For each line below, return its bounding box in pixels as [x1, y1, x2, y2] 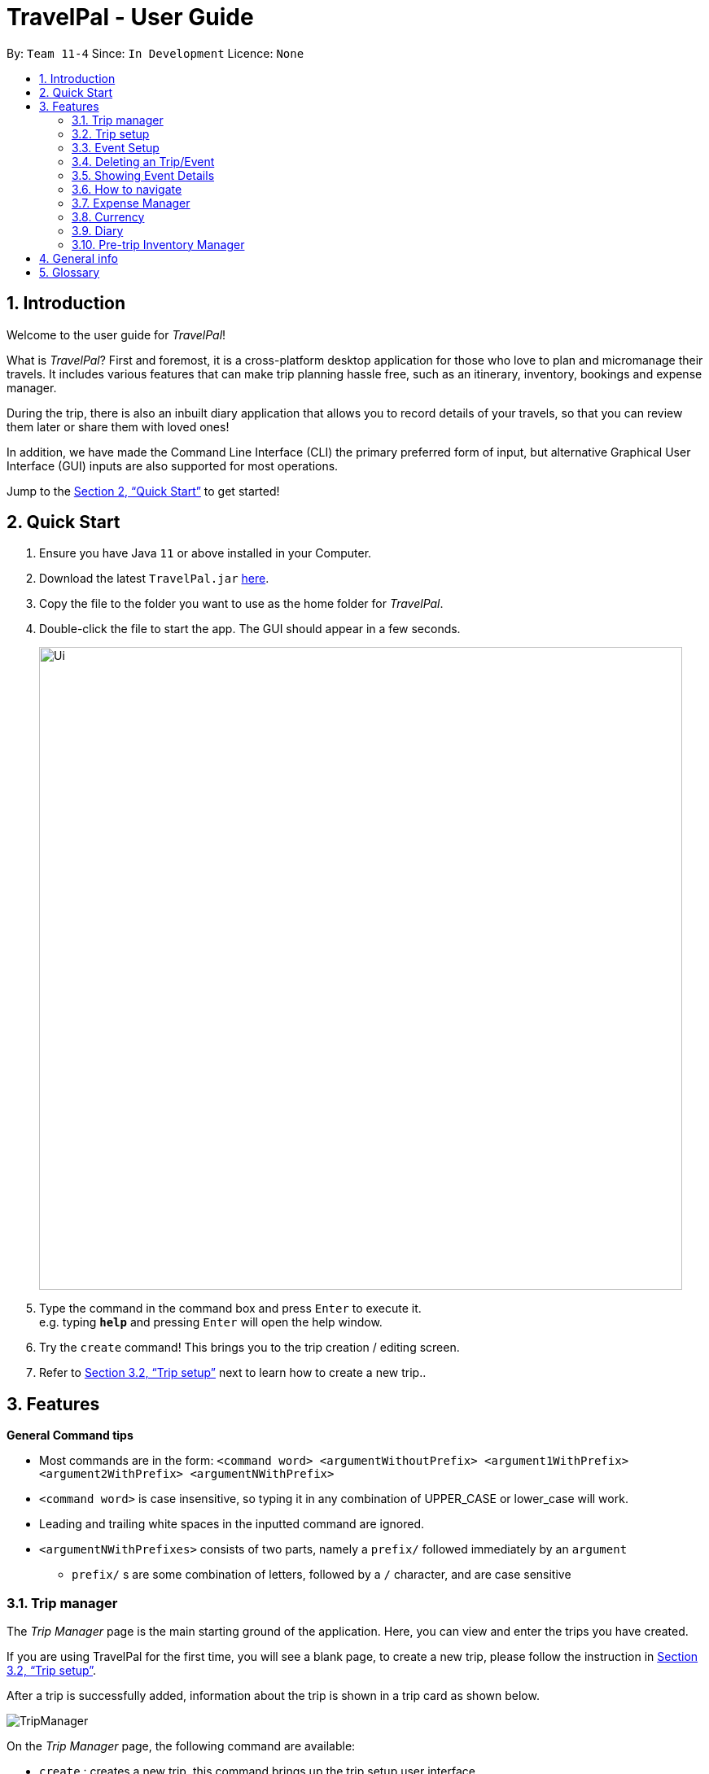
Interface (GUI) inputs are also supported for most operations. [7, 458, 339, 473]
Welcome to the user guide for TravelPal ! [7, 327, 226, 342]
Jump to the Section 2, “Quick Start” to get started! [7, 483, 280, 498]
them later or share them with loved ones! [7, 419, 230, 434]
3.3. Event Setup [72, 140, 160, 155]
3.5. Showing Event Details [72, 168, 215, 182]
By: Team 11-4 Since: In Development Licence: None [7, 46, 304, 60]
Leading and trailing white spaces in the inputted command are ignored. [39, 1517, 425, 1531]
